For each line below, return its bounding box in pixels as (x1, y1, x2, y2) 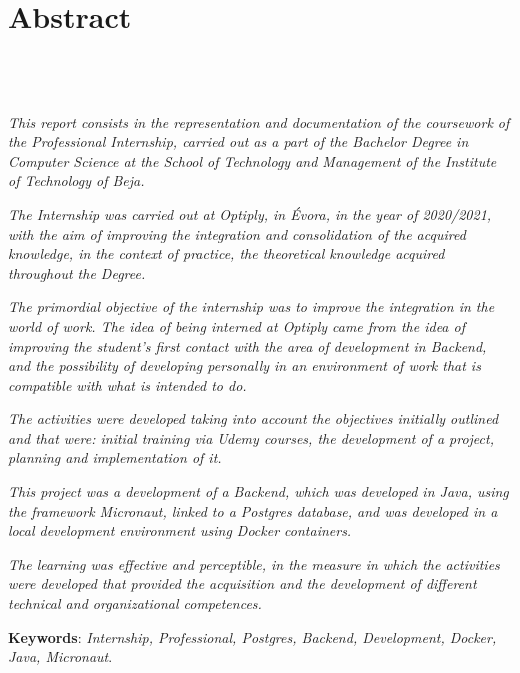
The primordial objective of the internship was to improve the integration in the (8, 296, 495, 317)
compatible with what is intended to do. (8, 374, 247, 395)
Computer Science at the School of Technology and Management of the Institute (8, 150, 497, 171)
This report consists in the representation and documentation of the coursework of (8, 111, 510, 132)
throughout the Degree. (8, 262, 146, 283)
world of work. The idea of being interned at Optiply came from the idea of (8, 315, 465, 336)
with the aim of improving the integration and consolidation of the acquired (8, 223, 466, 244)
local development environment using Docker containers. (8, 520, 352, 541)
